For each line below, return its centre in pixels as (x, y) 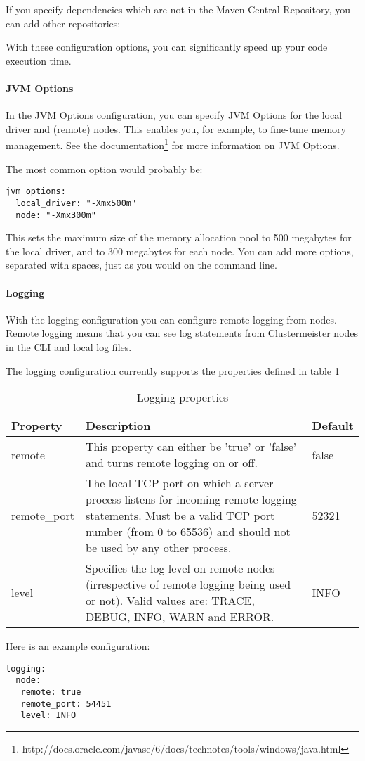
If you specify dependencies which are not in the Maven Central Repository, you (178, 9)
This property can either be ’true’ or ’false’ (191, 447)
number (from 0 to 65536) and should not (188, 532)
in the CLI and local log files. (69, 346)
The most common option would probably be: (104, 168)
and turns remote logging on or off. (171, 463)
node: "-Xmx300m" (56, 215)
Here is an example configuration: (78, 646)
